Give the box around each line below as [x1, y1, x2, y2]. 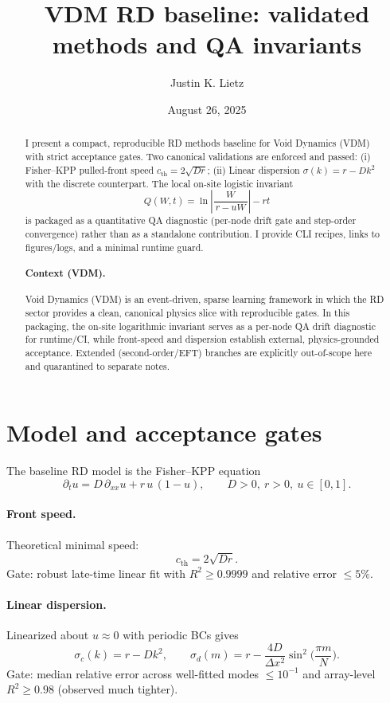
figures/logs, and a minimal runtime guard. [25, 240, 204, 253]
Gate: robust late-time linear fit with [6, 564, 186, 581]
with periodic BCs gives [123, 626, 239, 643]
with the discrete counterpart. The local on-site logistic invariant [25, 176, 294, 190]
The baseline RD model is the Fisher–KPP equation [6, 462, 261, 479]
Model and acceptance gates [6, 416, 322, 449]
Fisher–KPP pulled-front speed [25, 163, 154, 176]
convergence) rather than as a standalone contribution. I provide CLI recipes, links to [25, 226, 380, 240]
